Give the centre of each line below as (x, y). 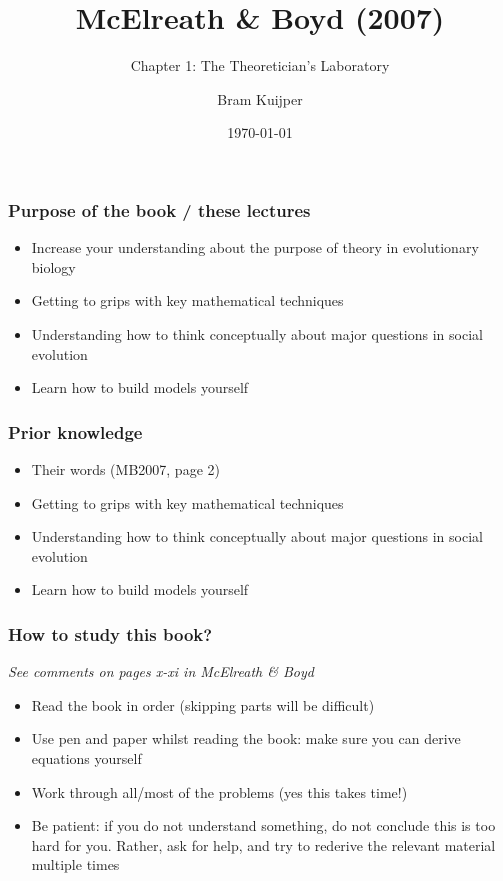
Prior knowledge (75, 431)
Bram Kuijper (260, 98)
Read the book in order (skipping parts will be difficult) (203, 704)
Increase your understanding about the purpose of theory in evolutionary (255, 247)
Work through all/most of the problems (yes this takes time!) (219, 791)
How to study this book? (110, 633)
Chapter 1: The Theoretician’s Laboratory (260, 65)
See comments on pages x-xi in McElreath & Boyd (161, 671)
